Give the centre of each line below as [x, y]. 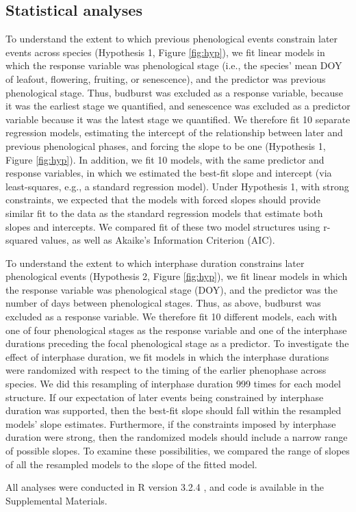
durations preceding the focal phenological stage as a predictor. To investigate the [177, 343]
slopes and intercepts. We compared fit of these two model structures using [163, 226]
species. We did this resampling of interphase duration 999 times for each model [173, 384]
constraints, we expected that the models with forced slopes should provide [163, 200]
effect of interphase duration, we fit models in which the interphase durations [167, 356]
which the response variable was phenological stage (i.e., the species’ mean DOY [174, 65]
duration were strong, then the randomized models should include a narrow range [177, 437]
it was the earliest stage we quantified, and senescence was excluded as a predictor [178, 106]
